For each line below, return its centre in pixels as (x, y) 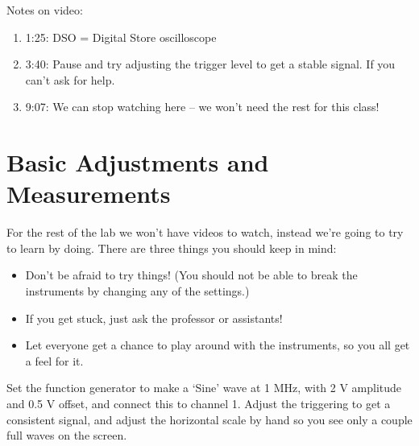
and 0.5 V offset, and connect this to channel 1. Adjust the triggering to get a (199, 404)
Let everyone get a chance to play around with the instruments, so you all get (218, 345)
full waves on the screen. (67, 435)
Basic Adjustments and (138, 162)
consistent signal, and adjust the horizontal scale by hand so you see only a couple (209, 419)
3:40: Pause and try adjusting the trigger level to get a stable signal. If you (210, 64)
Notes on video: (45, 10)
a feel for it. (54, 360)
